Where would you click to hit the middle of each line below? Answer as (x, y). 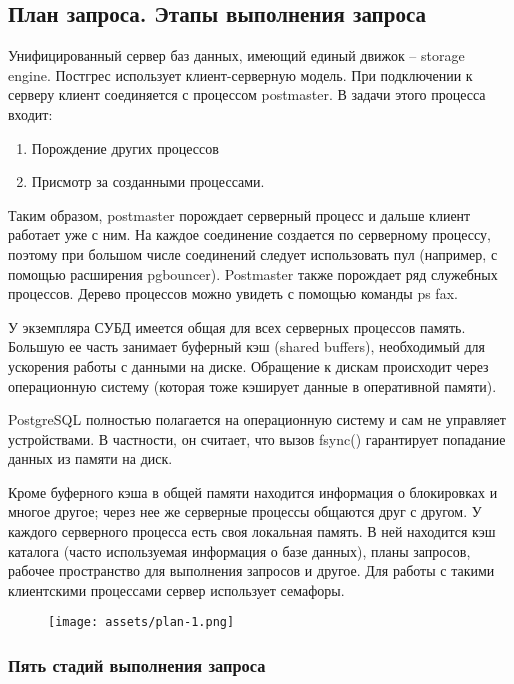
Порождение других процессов (125, 147)
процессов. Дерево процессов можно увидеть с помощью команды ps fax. (233, 293)
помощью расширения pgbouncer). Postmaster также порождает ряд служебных (253, 273)
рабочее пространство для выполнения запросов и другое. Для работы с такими (251, 570)
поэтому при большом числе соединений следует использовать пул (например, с (253, 253)
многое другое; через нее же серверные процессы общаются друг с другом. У (245, 511)
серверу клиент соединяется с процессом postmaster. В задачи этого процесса (247, 94)
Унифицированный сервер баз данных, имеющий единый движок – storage (236, 55)
